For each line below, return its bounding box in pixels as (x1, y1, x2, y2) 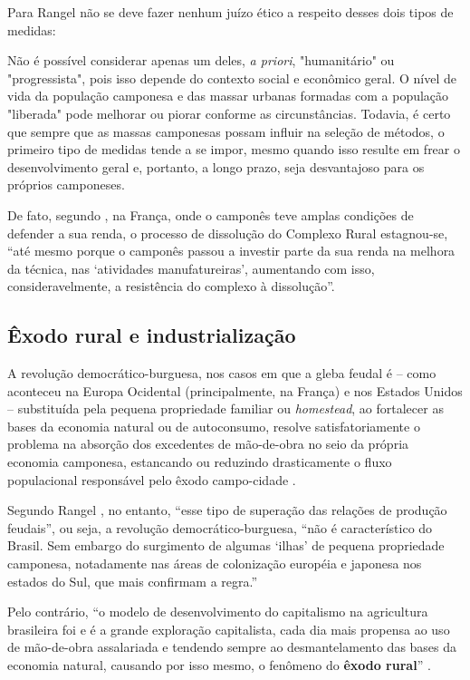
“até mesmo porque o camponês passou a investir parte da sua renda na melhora (7, 241, 456, 260)
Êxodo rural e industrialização (7, 321, 296, 349)
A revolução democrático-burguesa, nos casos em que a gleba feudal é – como (7, 364, 436, 383)
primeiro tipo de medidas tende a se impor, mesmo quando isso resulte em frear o (7, 140, 460, 159)
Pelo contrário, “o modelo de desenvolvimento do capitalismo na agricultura (7, 602, 428, 621)
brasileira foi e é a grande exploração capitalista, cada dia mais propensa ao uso (7, 619, 450, 638)
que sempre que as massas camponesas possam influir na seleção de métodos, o (7, 121, 445, 141)
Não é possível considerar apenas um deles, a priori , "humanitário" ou (7, 51, 395, 70)
